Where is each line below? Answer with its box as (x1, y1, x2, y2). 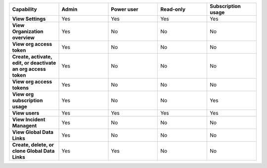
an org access (12, 66, 46, 72)
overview (12, 34, 35, 41)
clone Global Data (12, 148, 55, 154)
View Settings (12, 15, 46, 22)
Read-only (160, 6, 185, 12)
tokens (12, 84, 29, 91)
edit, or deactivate (12, 60, 56, 66)
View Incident (12, 116, 45, 123)
